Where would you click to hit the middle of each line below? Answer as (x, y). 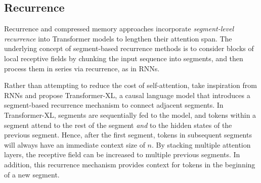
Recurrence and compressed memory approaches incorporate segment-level (119, 29)
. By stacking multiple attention (201, 144)
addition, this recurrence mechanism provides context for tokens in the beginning (130, 164)
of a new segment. (32, 174)
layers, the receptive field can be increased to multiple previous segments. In (122, 154)
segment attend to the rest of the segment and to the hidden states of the (118, 125)
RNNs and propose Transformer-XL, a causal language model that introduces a (127, 95)
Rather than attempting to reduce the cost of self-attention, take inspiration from (130, 85)
